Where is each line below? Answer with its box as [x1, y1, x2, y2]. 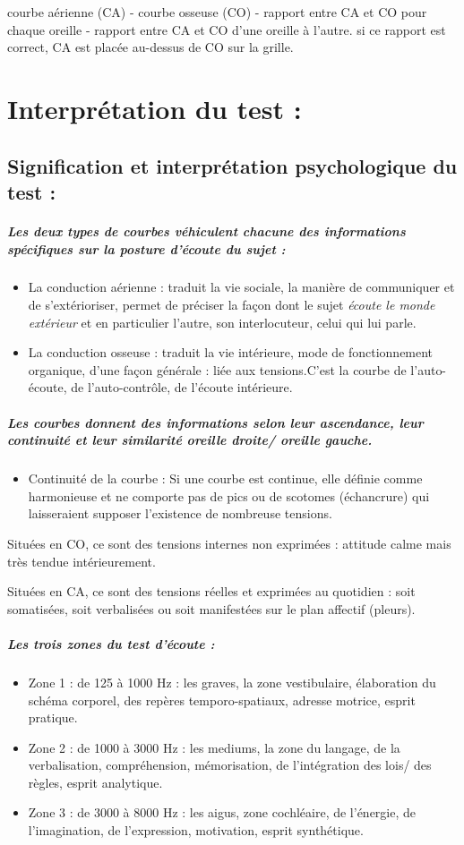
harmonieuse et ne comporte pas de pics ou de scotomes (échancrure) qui [28, 486, 430, 505]
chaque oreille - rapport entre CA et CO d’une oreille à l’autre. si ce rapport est [7, 20, 446, 38]
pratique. [28, 708, 78, 727]
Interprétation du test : [7, 90, 302, 126]
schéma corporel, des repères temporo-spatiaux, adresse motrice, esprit [28, 690, 416, 709]
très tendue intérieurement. [7, 551, 156, 570]
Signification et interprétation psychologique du [7, 151, 458, 179]
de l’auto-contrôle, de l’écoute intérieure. [71, 378, 293, 397]
